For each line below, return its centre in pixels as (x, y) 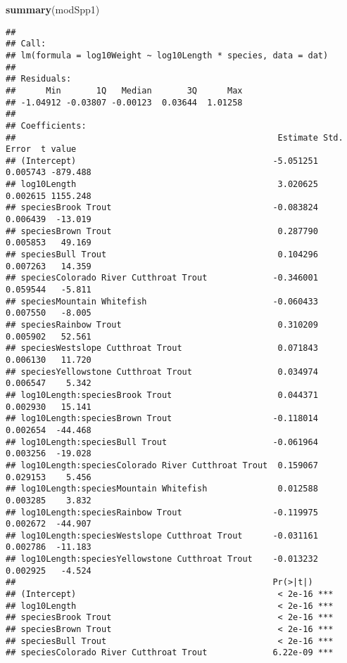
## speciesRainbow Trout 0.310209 (162, 325)
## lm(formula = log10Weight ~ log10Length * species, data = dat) (167, 55)
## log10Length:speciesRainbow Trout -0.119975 (162, 512)
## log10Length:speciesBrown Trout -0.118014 (162, 419)
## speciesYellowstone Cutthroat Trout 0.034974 (162, 372)
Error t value (41, 149)
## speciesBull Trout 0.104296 (162, 255)
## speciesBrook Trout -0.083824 (162, 208)
